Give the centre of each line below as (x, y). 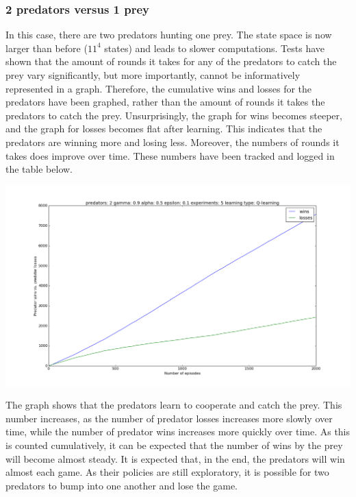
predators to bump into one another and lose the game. (122, 485)
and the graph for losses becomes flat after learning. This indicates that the (164, 129)
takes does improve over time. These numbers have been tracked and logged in (170, 155)
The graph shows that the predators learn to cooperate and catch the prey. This (174, 405)
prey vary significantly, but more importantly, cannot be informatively (153, 75)
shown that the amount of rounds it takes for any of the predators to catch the (171, 61)
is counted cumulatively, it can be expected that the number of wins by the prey (174, 445)
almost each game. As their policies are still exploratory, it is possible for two (167, 472)
